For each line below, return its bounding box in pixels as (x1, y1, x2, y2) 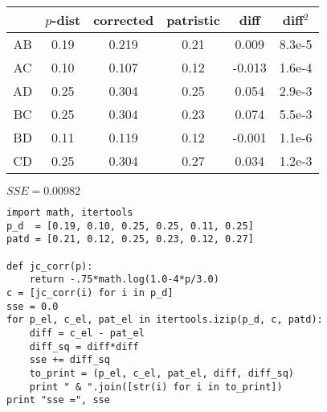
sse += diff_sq (29, 354, 110, 366)
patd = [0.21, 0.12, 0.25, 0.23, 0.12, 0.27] (6, 233, 254, 245)
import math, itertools (6, 207, 133, 218)
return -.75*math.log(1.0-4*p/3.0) (29, 274, 219, 286)
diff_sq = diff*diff (29, 340, 139, 352)
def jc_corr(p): (6, 260, 93, 272)
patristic (166, 10, 220, 29)
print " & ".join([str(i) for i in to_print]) (29, 381, 283, 393)
